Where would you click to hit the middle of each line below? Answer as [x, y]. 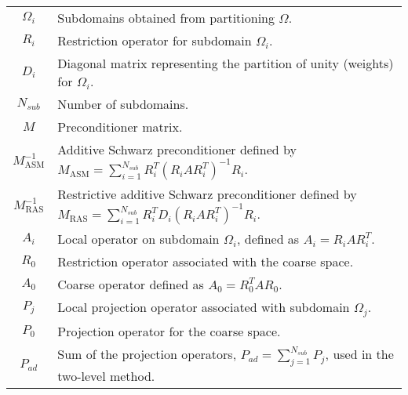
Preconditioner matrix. [120, 127]
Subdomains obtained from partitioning [166, 18]
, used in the [359, 353]
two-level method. [106, 376]
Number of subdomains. [123, 104]
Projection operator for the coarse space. [169, 331]
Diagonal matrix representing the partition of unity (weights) [226, 63]
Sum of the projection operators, [147, 353]
